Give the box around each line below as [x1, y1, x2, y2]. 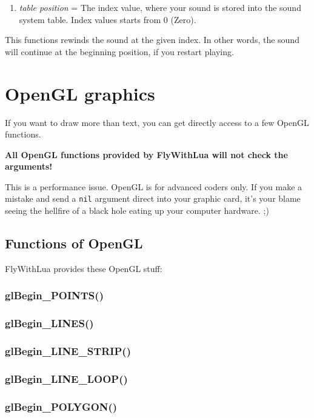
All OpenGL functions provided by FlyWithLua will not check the [5, 148, 288, 161]
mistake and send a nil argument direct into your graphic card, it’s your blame [5, 192, 301, 205]
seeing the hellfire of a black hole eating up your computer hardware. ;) [5, 204, 269, 217]
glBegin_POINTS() [5, 288, 104, 303]
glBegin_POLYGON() [5, 399, 118, 414]
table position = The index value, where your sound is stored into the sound [19, 1, 301, 13]
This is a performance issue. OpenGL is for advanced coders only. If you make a [5, 180, 302, 193]
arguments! [5, 160, 53, 173]
